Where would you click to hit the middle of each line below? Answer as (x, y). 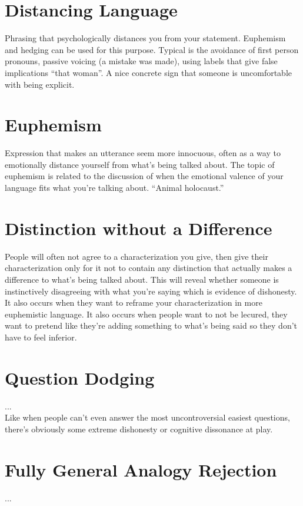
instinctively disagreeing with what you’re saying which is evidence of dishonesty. (151, 291)
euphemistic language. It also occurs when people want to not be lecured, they (146, 314)
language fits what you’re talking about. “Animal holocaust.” (114, 187)
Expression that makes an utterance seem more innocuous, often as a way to (143, 153)
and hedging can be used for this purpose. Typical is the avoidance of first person (152, 49)
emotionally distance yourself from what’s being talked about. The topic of (140, 164)
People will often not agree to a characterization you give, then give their (136, 256)
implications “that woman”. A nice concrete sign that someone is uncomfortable (149, 72)
